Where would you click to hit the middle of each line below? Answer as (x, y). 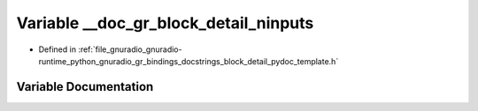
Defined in (58, 49)
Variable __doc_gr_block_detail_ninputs (165, 23)
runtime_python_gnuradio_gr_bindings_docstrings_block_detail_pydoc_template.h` (189, 61)
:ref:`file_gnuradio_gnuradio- (130, 49)
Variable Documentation (85, 87)
